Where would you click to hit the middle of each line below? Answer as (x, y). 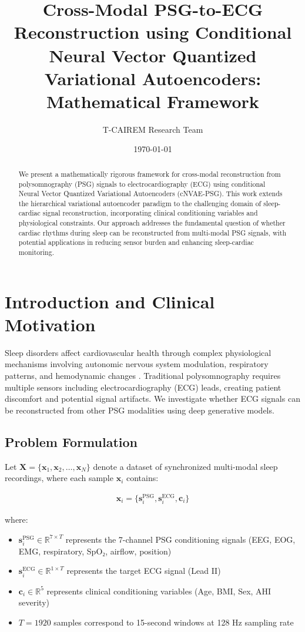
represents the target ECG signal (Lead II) (144, 571)
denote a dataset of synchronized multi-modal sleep (185, 466)
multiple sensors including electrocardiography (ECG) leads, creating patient (143, 387)
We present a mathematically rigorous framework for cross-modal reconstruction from (150, 174)
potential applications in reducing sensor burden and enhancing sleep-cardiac (136, 242)
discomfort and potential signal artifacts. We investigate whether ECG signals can (152, 399)
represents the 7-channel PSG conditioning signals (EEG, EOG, (180, 539)
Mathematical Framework (153, 101)
